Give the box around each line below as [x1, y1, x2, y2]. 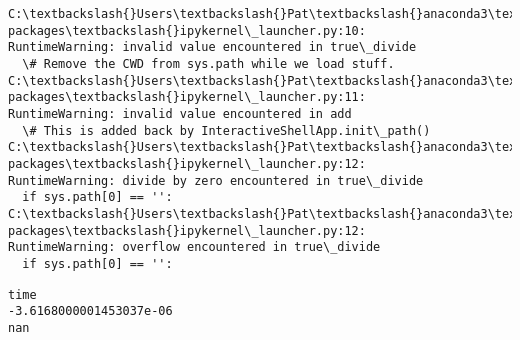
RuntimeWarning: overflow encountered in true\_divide [8, 240, 381, 255]
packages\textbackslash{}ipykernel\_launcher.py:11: [8, 90, 366, 105]
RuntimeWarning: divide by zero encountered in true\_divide [8, 173, 424, 188]
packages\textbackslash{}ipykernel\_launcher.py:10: [8, 23, 366, 38]
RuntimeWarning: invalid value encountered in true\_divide [8, 40, 417, 55]
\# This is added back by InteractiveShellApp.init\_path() [22, 123, 431, 138]
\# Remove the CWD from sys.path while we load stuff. [22, 56, 395, 71]
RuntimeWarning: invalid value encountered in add [8, 106, 352, 121]
